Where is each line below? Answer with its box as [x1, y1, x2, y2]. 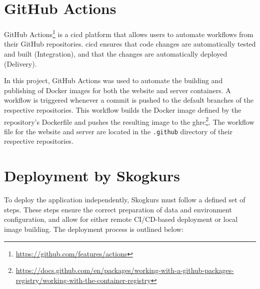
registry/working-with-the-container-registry [15, 274, 151, 285]
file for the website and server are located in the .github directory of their [4, 126, 232, 136]
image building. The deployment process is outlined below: [4, 223, 183, 234]
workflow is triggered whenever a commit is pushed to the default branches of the [4, 95, 254, 105]
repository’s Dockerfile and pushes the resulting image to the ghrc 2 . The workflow [4, 115, 254, 127]
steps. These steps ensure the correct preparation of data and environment [4, 204, 232, 214]
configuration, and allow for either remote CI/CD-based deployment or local [4, 214, 238, 224]
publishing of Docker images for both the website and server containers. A [4, 85, 231, 95]
